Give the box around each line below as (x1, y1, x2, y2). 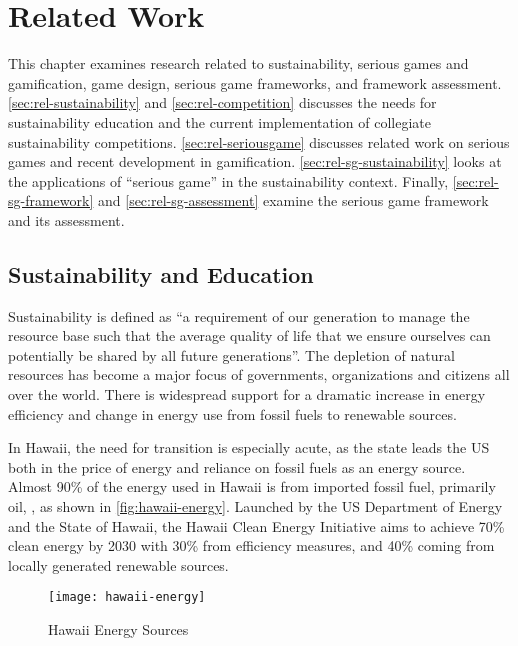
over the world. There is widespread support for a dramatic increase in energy (8, 384, 486, 405)
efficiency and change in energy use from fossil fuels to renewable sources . (8, 403, 457, 424)
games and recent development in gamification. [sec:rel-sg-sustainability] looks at (8, 151, 502, 172)
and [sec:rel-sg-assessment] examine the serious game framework (97, 190, 489, 211)
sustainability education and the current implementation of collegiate (8, 111, 431, 132)
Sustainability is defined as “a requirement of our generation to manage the (8, 305, 470, 326)
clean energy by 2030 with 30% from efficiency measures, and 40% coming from (8, 535, 495, 556)
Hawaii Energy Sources (48, 619, 189, 640)
